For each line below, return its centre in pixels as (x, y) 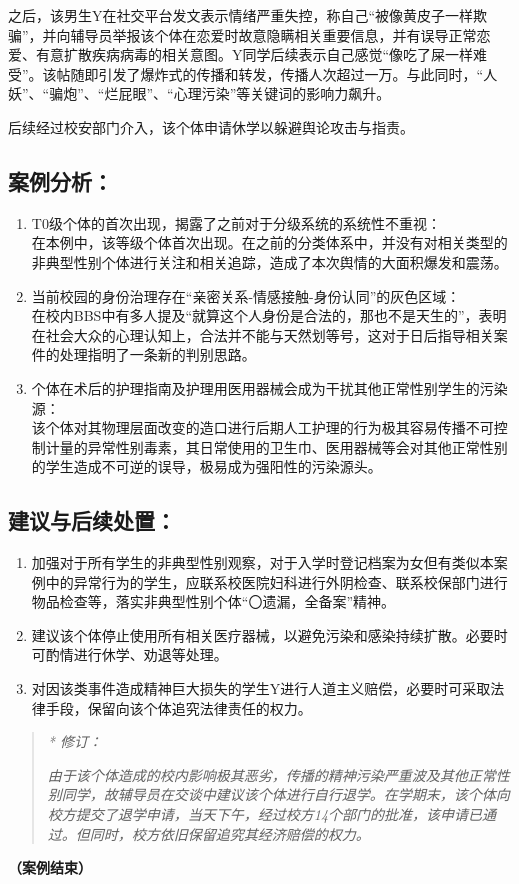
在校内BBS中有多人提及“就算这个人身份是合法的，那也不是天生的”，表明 (269, 315)
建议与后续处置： (92, 520)
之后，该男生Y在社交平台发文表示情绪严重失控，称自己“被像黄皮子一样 (241, 15)
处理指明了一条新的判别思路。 (157, 354)
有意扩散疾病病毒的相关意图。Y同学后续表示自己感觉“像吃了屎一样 (254, 54)
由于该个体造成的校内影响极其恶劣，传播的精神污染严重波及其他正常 (271, 774)
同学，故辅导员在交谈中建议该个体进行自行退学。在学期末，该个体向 (285, 794)
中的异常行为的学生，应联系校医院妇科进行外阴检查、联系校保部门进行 (276, 581)
